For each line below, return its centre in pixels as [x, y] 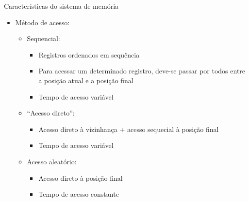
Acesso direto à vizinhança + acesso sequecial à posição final [129, 129]
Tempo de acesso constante [79, 194]
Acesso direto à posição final [81, 178]
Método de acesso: [42, 22]
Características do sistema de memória [61, 6]
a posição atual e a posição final [86, 80]
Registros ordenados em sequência [89, 54]
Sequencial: [43, 38]
